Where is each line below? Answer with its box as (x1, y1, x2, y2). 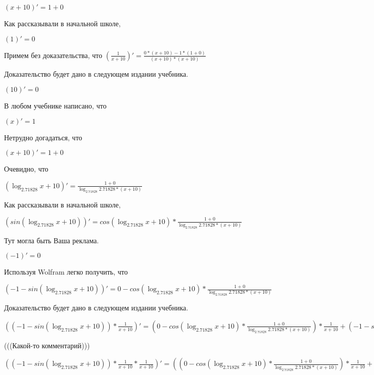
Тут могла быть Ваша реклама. (4, 235, 99, 245)
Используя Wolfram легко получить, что (4, 266, 128, 277)
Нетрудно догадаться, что (4, 132, 82, 142)
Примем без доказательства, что (4, 49, 103, 60)
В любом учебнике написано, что (4, 100, 107, 111)
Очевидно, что (4, 164, 49, 174)
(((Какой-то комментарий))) (4, 340, 90, 350)
